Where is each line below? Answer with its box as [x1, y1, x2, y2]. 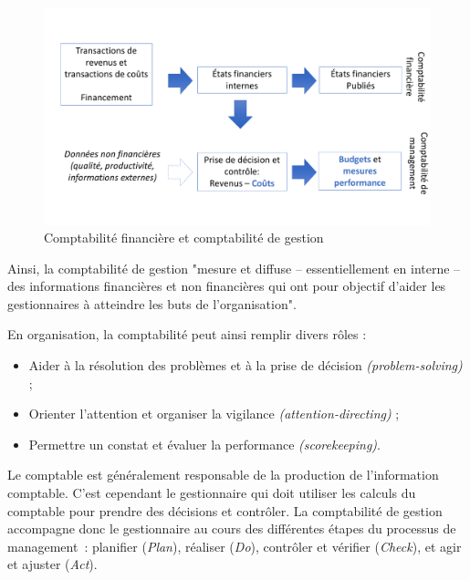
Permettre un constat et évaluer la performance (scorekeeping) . [28, 434, 381, 453]
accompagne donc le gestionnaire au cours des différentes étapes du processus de [7, 519, 456, 538]
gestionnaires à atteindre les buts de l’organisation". [7, 294, 297, 313]
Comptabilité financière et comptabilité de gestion [44, 228, 324, 247]
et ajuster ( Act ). [7, 554, 98, 574]
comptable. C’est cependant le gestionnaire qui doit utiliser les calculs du [7, 483, 416, 502]
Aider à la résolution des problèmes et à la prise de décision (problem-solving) [28, 356, 463, 375]
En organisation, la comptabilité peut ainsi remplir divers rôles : [7, 325, 367, 344]
